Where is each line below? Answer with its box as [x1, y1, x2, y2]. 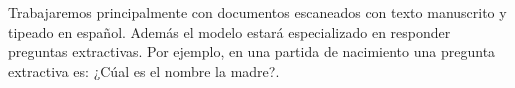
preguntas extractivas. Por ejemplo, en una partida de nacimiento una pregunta [8, 41, 496, 62]
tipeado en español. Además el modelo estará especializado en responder [8, 21, 451, 42]
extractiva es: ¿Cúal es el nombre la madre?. [8, 60, 280, 81]
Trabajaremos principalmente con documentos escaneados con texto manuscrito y [8, 2, 507, 22]
